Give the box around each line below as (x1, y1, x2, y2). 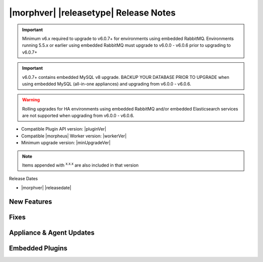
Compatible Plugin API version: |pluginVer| (21, 126, 107, 132)
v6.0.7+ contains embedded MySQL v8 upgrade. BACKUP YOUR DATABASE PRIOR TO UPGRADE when (22, 74, 230, 80)
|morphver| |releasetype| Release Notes (9, 7, 176, 18)
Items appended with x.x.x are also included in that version (22, 161, 139, 168)
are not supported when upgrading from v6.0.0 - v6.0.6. (22, 112, 134, 119)
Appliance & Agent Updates (9, 228, 95, 237)
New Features (9, 197, 52, 206)
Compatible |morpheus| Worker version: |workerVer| (21, 133, 127, 139)
